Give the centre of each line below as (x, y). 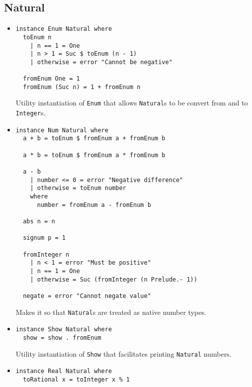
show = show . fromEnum (62, 338)
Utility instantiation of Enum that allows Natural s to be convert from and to (132, 103)
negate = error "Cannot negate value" (87, 296)
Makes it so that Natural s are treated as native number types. (111, 312)
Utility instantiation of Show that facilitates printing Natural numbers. (124, 353)
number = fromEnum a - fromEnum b (94, 205)
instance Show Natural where (64, 330)
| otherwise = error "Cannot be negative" (101, 62)
